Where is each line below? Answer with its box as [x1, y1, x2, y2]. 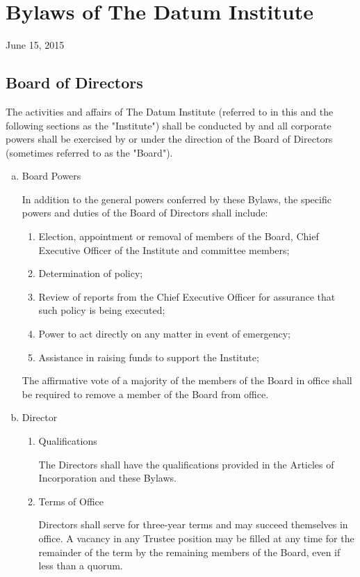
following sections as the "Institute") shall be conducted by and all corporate [6, 118, 332, 132]
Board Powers [22, 168, 81, 183]
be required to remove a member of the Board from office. [22, 386, 269, 401]
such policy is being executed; [38, 303, 165, 317]
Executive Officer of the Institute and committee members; [38, 242, 290, 257]
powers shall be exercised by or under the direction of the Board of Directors [6, 132, 333, 146]
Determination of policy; [38, 266, 143, 280]
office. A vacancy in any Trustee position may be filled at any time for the [38, 530, 354, 545]
